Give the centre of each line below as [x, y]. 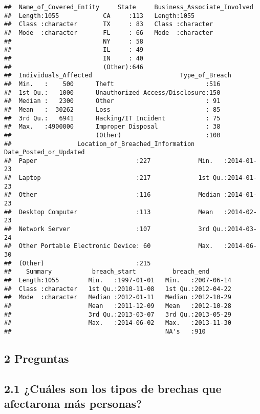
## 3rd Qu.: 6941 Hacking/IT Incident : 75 [112, 118]
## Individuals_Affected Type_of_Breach [118, 76]
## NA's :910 [105, 331]
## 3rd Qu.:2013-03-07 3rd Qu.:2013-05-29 [118, 314]
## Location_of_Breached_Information [100, 144]
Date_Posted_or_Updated [45, 152]
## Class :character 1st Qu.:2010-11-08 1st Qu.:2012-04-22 [118, 289]
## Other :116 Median [112, 195]
